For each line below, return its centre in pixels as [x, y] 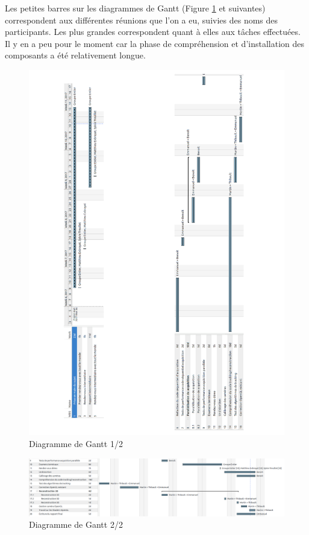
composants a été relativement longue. [75, 55]
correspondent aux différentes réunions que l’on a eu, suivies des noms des [142, 20]
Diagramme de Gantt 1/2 [76, 443]
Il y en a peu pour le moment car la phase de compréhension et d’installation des [155, 43]
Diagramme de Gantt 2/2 [76, 524]
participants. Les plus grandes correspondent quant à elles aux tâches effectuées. [153, 32]
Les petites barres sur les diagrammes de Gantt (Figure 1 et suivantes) [135, 8]
